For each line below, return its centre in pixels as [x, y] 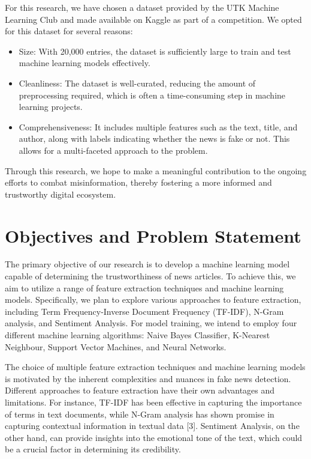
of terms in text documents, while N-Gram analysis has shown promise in [140, 414]
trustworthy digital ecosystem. [61, 194]
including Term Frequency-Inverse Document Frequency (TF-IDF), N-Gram [144, 311]
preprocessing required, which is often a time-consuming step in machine [152, 95]
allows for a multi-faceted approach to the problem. [113, 150]
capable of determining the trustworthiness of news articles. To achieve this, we [150, 276]
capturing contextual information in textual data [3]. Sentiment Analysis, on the [152, 426]
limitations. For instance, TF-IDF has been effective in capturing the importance [153, 402]
